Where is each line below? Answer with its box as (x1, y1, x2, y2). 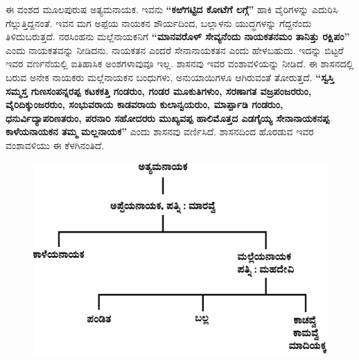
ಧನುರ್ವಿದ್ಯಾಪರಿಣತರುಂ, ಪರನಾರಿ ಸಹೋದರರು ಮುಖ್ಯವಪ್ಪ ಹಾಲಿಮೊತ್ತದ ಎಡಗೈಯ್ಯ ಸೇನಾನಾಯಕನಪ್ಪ (6, 110, 330, 125)
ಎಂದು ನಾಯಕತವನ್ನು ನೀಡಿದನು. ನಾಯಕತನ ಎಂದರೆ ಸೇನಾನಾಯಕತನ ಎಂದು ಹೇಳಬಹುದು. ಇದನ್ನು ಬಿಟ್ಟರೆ (6, 42, 344, 57)
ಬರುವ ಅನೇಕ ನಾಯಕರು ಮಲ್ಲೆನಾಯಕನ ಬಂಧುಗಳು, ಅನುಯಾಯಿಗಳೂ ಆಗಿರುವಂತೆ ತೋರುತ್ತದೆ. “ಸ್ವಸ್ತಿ (6, 69, 334, 84)
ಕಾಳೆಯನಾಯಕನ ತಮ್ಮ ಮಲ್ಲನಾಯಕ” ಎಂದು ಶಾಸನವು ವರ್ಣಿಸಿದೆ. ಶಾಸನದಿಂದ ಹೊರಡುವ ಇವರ (6, 124, 314, 139)
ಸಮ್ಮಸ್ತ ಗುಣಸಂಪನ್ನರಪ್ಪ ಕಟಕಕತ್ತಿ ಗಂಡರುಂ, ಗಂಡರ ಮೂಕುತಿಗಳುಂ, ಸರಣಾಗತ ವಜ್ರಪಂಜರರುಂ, (6, 83, 312, 98)
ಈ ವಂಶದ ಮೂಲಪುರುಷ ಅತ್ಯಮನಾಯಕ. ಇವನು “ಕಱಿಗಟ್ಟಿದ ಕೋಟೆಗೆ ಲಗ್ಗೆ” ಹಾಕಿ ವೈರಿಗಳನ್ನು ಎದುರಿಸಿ (6, 2, 338, 16)
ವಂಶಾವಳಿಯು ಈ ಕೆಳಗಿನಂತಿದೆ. (6, 137, 105, 152)
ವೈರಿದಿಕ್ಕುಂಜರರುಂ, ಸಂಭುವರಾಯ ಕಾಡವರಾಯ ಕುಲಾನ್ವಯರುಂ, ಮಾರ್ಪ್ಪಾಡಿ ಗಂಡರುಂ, (6, 97, 283, 112)
